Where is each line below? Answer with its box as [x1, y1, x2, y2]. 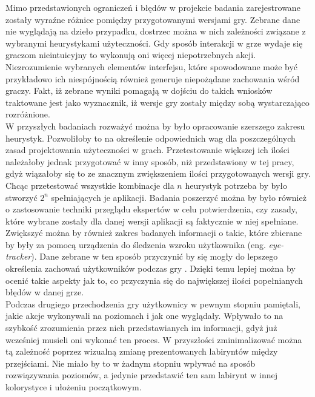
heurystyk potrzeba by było [185, 179, 287, 191]
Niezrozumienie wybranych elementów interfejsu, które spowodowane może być [5, 60, 298, 73]
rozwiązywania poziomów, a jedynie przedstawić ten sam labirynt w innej [5, 369, 278, 381]
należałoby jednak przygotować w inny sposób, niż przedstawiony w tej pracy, [5, 155, 294, 168]
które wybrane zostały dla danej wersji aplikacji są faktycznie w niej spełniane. [5, 214, 299, 227]
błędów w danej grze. [5, 286, 84, 298]
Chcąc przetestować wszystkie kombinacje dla [5, 179, 174, 191]
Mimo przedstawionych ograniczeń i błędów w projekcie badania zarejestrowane [5, 1, 300, 13]
